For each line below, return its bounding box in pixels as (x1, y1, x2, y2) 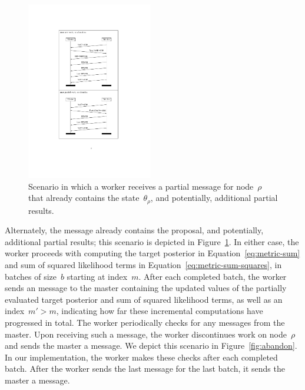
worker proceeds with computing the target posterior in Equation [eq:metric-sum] (5, 247, 300, 259)
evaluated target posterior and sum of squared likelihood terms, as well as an (5, 293, 283, 305)
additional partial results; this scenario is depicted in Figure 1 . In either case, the (5, 235, 299, 247)
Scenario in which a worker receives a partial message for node (28, 180, 254, 192)
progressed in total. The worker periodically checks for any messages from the (5, 316, 285, 328)
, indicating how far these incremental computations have (56, 305, 263, 317)
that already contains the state (28, 191, 140, 204)
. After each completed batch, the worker (138, 270, 287, 282)
